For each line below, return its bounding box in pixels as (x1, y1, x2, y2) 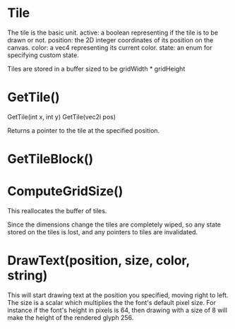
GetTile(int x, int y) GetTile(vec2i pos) (7, 112, 116, 121)
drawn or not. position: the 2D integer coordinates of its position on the (7, 35, 214, 44)
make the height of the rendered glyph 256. (7, 313, 134, 322)
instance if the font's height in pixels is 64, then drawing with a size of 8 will (7, 306, 228, 314)
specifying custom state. (7, 51, 79, 59)
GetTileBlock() (7, 151, 94, 167)
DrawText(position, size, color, (7, 253, 191, 269)
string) (7, 268, 48, 284)
